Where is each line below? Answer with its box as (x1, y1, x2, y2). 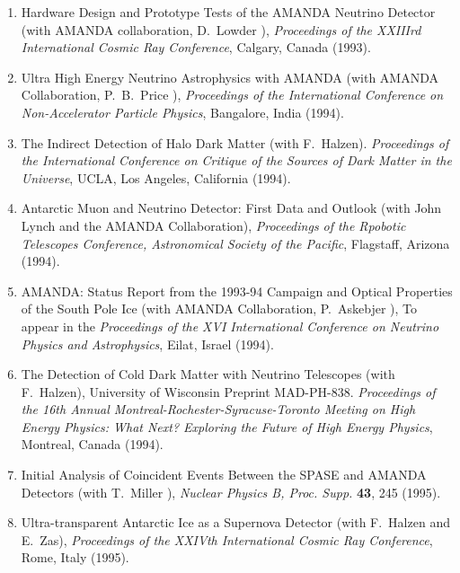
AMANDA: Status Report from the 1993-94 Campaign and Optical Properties (21, 281, 453, 300)
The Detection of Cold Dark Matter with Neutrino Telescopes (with (21, 365, 395, 383)
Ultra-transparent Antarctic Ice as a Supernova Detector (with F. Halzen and (21, 513, 450, 532)
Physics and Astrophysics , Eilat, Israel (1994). (21, 334, 274, 353)
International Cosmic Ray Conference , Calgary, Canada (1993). (21, 38, 371, 57)
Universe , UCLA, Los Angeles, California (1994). (21, 168, 291, 187)
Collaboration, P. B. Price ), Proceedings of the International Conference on (21, 85, 444, 104)
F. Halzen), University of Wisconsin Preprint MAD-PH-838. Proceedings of (21, 382, 436, 401)
